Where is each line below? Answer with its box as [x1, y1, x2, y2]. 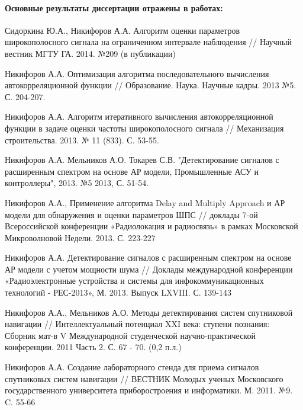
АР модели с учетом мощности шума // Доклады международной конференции [5, 262, 293, 275]
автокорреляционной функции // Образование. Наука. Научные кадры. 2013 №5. [5, 79, 296, 91]
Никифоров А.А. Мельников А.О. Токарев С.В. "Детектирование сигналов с [5, 153, 279, 166]
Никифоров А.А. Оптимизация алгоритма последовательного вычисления [5, 67, 269, 79]
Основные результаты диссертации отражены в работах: [5, 1, 223, 14]
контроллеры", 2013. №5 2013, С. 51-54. [5, 177, 149, 189]
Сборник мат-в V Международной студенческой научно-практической [5, 329, 256, 341]
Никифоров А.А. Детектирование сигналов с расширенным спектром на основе [5, 251, 292, 264]
